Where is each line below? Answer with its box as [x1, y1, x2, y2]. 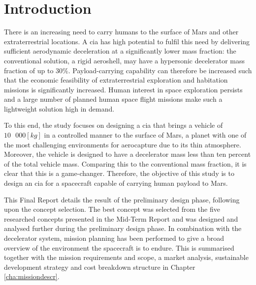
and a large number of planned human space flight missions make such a [4, 94, 223, 104]
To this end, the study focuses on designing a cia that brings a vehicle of [4, 120, 223, 130]
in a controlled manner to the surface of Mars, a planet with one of [44, 130, 247, 140]
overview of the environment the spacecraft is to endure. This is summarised [4, 242, 234, 253]
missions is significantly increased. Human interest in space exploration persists [4, 84, 243, 94]
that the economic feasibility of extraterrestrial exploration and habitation [4, 75, 228, 85]
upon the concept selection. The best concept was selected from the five [4, 204, 220, 214]
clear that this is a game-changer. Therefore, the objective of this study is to [4, 168, 234, 178]
